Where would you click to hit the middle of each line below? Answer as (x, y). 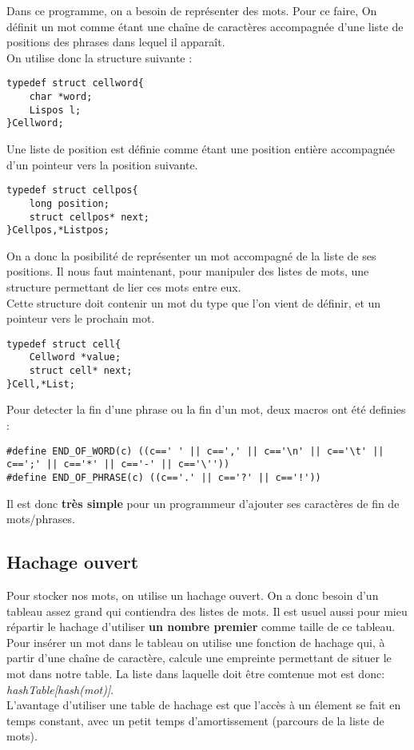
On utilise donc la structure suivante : (100, 57)
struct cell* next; (81, 371)
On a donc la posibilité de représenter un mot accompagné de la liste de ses (191, 255)
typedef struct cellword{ (75, 83)
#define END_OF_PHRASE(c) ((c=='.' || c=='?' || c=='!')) (164, 477)
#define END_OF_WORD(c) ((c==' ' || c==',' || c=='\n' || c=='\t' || (195, 451)
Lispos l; (55, 110)
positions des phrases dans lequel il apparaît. (116, 42)
